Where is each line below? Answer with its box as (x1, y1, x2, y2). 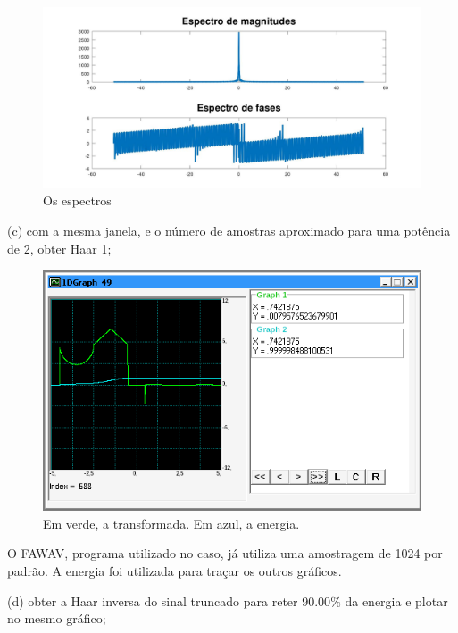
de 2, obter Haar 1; (7, 238, 112, 257)
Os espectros (43, 191, 112, 210)
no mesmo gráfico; (7, 609, 106, 628)
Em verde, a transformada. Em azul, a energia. (43, 513, 300, 532)
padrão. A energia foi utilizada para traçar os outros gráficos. (7, 562, 342, 580)
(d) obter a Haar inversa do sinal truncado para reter (7, 591, 298, 610)
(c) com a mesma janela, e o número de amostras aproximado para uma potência (7, 221, 451, 240)
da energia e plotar (345, 591, 448, 610)
